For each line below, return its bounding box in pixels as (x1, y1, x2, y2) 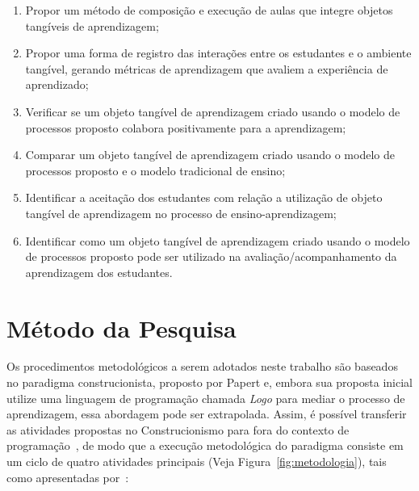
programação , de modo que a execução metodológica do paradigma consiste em (6, 437, 404, 454)
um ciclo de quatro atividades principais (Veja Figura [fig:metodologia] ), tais (6, 453, 387, 469)
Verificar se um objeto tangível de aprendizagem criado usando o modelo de (25, 103, 400, 120)
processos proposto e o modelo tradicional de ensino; (25, 162, 286, 178)
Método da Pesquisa (6, 311, 237, 344)
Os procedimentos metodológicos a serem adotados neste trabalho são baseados (6, 358, 398, 375)
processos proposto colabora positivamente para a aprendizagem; (25, 119, 346, 136)
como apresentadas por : (6, 468, 129, 485)
